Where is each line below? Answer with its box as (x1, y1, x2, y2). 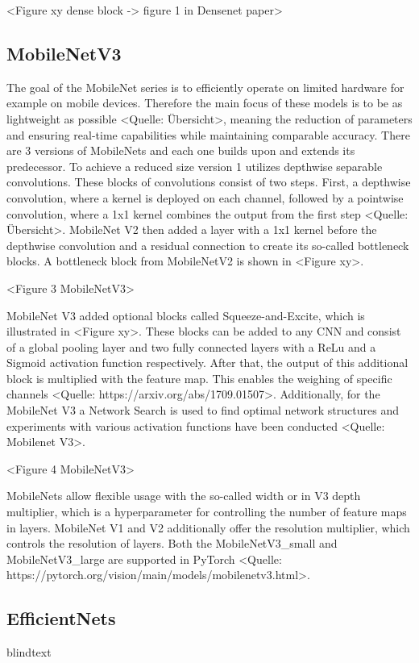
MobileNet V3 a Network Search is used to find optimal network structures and (6, 402, 399, 419)
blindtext (6, 644, 52, 661)
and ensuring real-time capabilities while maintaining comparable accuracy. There (6, 126, 410, 143)
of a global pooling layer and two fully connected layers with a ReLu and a (6, 338, 376, 355)
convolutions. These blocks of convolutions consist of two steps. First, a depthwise (6, 173, 411, 190)
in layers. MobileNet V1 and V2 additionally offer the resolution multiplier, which (6, 519, 410, 536)
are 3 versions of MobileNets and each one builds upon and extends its (6, 142, 355, 159)
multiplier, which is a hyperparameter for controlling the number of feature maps (6, 503, 407, 520)
